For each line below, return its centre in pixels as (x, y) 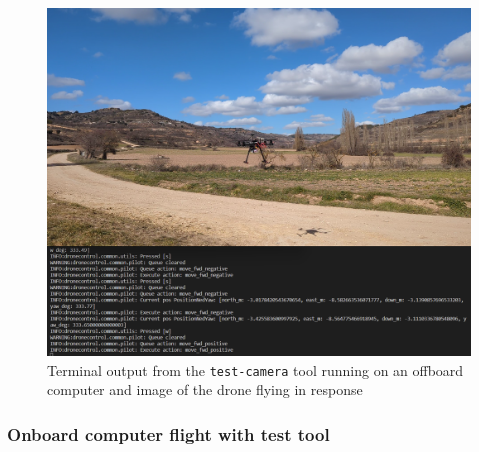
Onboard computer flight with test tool (168, 433)
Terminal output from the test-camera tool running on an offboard (255, 369)
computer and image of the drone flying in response (205, 389)
